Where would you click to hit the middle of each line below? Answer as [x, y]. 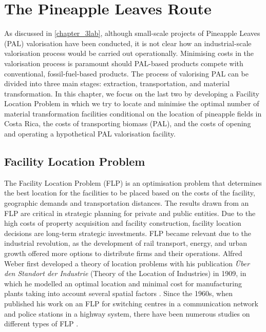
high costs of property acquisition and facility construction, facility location [123, 223]
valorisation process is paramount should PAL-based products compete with [124, 63]
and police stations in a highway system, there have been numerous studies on [127, 313]
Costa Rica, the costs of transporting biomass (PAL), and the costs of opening [128, 123]
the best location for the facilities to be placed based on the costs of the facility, [130, 193]
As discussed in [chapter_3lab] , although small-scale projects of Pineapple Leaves [132, 33]
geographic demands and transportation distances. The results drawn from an [127, 203]
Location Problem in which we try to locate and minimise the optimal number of [132, 103]
